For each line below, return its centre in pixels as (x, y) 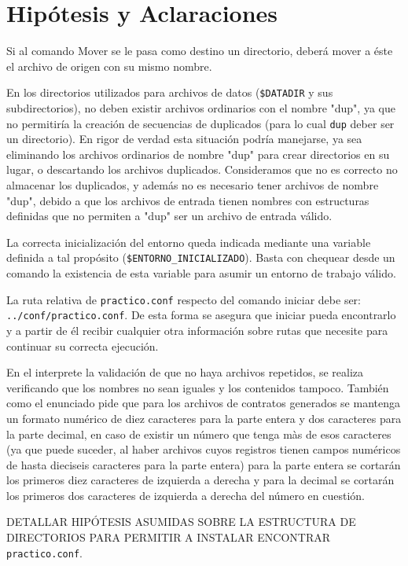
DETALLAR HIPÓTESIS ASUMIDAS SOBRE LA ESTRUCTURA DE (181, 522)
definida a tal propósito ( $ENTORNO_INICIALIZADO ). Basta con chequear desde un (201, 257)
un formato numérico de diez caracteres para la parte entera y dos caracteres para (204, 418)
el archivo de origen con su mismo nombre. (109, 66)
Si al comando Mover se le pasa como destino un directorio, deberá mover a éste (200, 51)
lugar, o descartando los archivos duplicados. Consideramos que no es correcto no (202, 169)
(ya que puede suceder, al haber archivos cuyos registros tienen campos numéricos (204, 449)
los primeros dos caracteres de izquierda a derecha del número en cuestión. (186, 495)
